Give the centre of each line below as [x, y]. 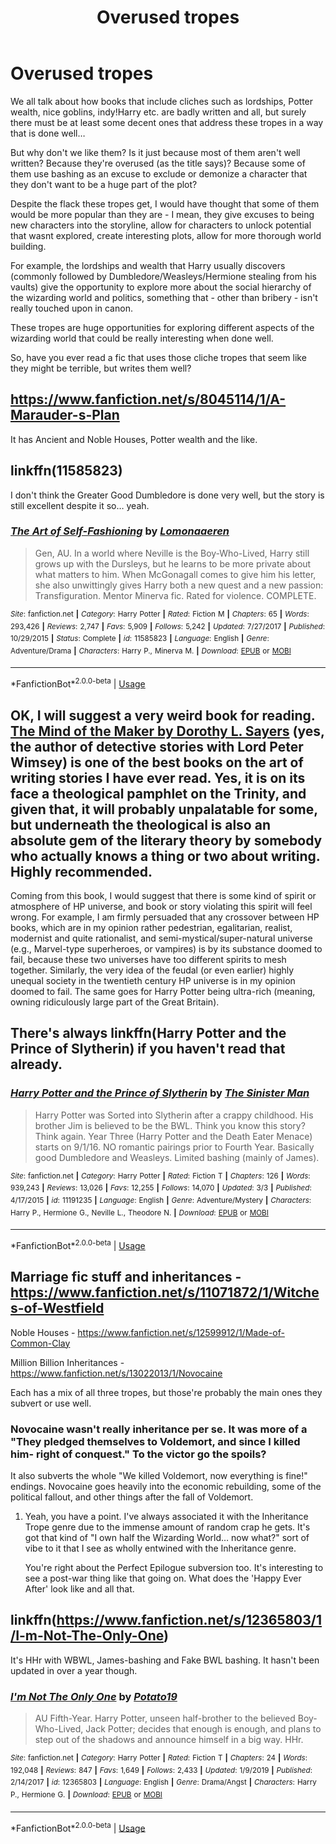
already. [36, 1064]
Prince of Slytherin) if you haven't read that [148, 1049]
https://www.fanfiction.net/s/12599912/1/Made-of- [181, 1332]
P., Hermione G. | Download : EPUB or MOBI [86, 1795]
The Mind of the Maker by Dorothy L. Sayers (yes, [167, 731]
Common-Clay [40, 1343]
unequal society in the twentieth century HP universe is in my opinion [153, 980]
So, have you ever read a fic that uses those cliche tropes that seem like [158, 357]
